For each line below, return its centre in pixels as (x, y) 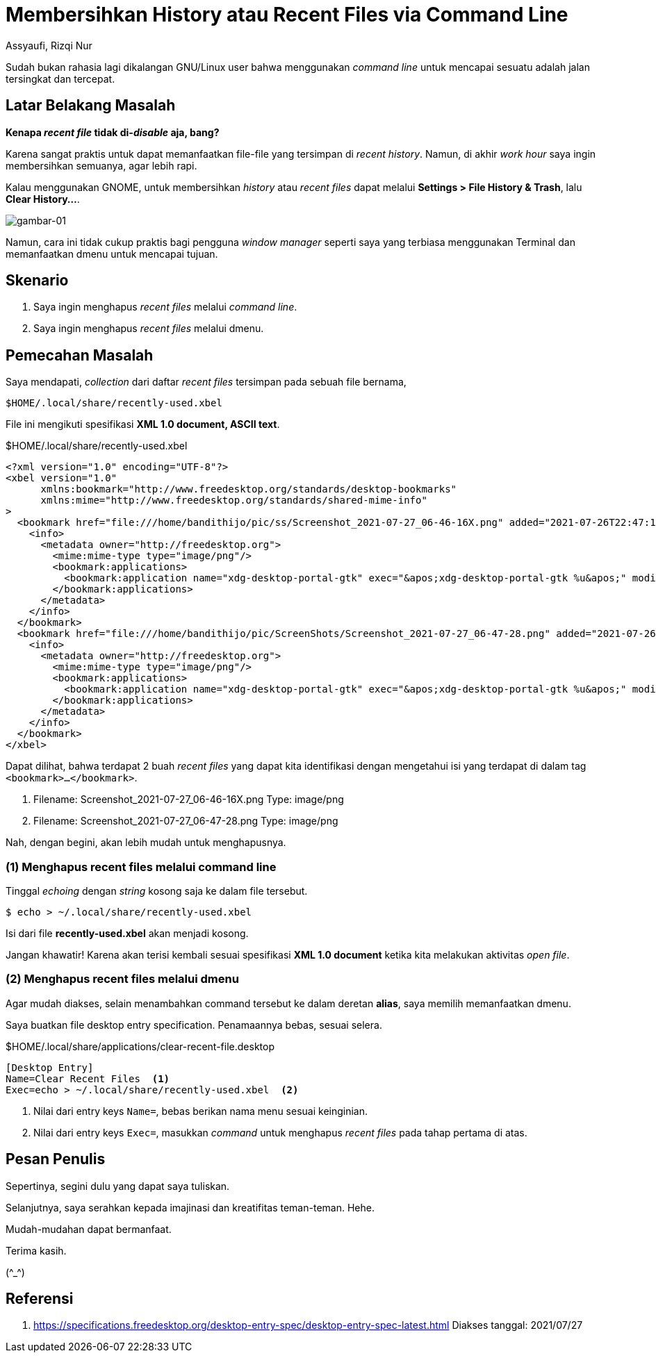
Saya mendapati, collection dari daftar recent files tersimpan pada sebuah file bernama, (206, 382)
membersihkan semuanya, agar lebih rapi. (101, 165)
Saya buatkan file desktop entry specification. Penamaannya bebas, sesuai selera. (194, 1025)
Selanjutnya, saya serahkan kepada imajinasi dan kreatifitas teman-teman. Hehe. (190, 1207)
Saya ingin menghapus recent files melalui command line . (165, 307)
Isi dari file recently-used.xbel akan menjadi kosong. (127, 934)
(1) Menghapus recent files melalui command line (141, 867)
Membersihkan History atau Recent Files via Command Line (287, 15)
